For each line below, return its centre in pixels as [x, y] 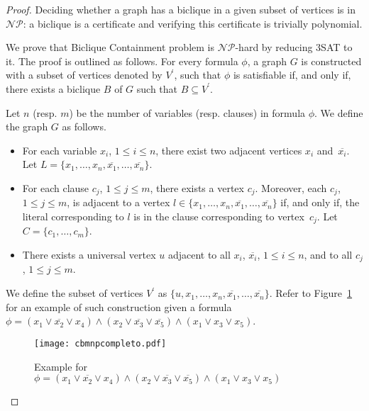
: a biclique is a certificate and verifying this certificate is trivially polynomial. [193, 23]
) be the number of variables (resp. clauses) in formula [187, 112]
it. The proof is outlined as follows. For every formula [122, 61]
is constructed [331, 61]
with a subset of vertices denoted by [84, 75]
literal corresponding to [73, 216]
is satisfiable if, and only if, [292, 75]
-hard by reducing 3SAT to [294, 47]
